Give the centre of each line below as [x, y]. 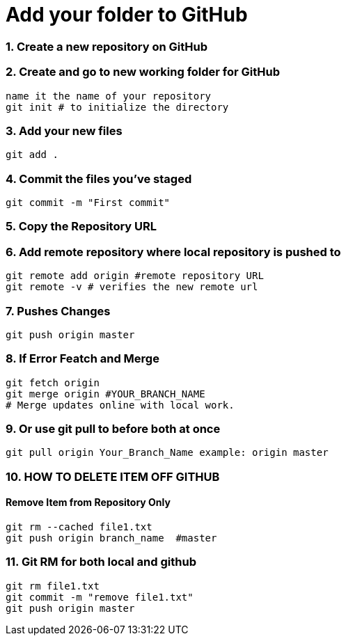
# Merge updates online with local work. [120, 405]
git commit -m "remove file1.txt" [100, 597]
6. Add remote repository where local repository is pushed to [173, 252]
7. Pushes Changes [58, 311]
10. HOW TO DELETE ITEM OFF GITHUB [113, 476]
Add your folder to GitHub [127, 15]
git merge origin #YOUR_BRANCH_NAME [105, 394]
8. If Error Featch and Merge [82, 359]
